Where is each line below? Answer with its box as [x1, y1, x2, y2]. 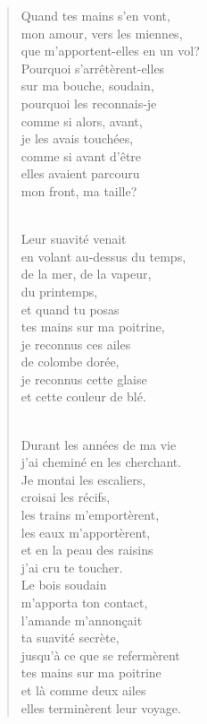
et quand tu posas [21, 299, 120, 318]
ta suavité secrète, [21, 628, 120, 647]
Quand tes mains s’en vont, [21, 6, 170, 24]
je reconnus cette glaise [21, 369, 147, 388]
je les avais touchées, [21, 129, 134, 148]
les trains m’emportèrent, [21, 505, 160, 524]
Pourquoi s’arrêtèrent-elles [21, 58, 165, 77]
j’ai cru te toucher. [21, 557, 123, 576]
